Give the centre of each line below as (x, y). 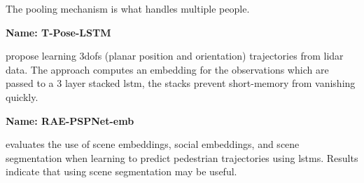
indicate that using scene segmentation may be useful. (121, 171)
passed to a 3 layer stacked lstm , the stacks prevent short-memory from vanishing (181, 83)
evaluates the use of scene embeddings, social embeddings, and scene (153, 144)
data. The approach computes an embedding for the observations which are (167, 69)
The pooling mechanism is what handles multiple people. (128, 8)
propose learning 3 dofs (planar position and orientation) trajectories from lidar (175, 56)
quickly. (22, 96)
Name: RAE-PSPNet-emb (70, 120)
